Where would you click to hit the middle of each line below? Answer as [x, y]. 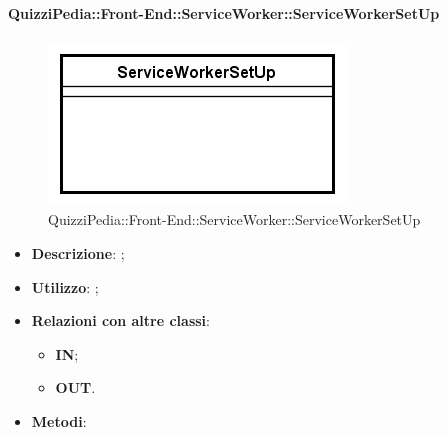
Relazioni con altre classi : [120, 320]
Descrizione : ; [78, 252]
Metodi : [59, 420]
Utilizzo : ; [65, 286]
